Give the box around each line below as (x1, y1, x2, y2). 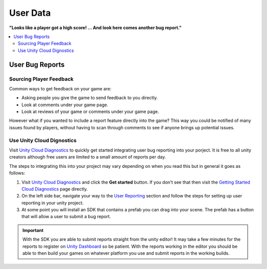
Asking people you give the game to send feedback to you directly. (21, 95, 158, 101)
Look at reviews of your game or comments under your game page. (21, 109, 159, 115)
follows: (9, 170, 25, 176)
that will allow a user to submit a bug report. (21, 214, 111, 220)
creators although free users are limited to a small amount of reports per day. (9, 154, 166, 160)
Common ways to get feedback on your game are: (9, 85, 111, 91)
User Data (9, 7, 51, 18)
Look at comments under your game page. (21, 102, 108, 108)
